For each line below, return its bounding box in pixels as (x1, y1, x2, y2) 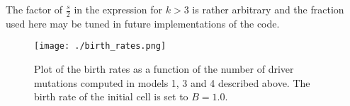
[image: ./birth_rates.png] (34, 41, 166, 52)
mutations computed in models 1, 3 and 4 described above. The (34, 75, 310, 90)
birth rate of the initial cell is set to (34, 89, 188, 104)
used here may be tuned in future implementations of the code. (6, 16, 280, 30)
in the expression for (74, 2, 163, 16)
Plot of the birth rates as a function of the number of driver (34, 61, 294, 76)
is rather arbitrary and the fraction (192, 2, 344, 16)
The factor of (6, 2, 63, 16)
